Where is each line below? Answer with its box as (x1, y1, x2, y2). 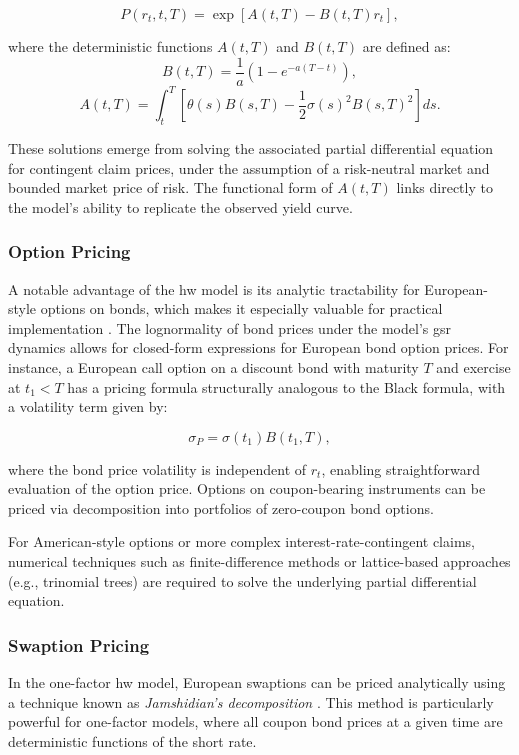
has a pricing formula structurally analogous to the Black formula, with (67, 376, 506, 397)
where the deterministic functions (8, 36, 213, 56)
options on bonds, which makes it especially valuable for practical (40, 298, 443, 319)
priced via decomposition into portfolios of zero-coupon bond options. (8, 497, 434, 518)
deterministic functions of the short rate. (8, 730, 257, 751)
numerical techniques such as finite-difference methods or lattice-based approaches (8, 551, 511, 572)
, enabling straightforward (321, 458, 480, 479)
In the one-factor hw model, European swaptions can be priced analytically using (8, 672, 506, 693)
